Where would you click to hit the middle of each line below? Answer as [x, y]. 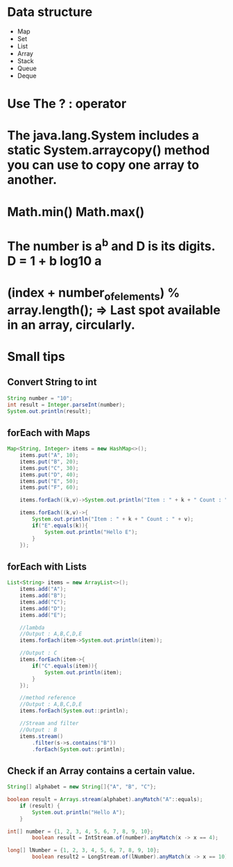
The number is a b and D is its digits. [111, 245]
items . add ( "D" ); [43, 608]
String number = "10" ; [40, 398]
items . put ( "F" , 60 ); [49, 487]
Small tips [36, 356]
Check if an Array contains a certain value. [101, 771]
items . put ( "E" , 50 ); [49, 481]
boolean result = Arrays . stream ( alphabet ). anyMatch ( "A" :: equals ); [105, 800]
